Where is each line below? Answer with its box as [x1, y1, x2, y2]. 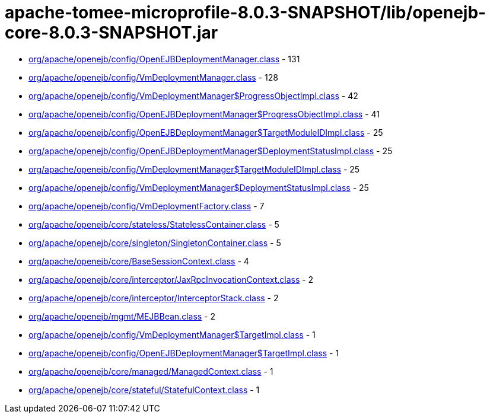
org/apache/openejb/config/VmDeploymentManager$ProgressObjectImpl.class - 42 [28, 90, 358, 101]
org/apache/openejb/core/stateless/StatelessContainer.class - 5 [28, 219, 279, 229]
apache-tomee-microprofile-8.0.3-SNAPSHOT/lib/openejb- [5, 2, 486, 23]
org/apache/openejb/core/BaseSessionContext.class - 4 [28, 256, 249, 266]
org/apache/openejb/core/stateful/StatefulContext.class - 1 [28, 384, 260, 395]
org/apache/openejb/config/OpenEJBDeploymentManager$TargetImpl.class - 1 [28, 347, 339, 358]
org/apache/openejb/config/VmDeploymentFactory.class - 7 [28, 200, 265, 211]
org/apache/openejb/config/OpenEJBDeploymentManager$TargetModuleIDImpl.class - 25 [28, 127, 383, 138]
